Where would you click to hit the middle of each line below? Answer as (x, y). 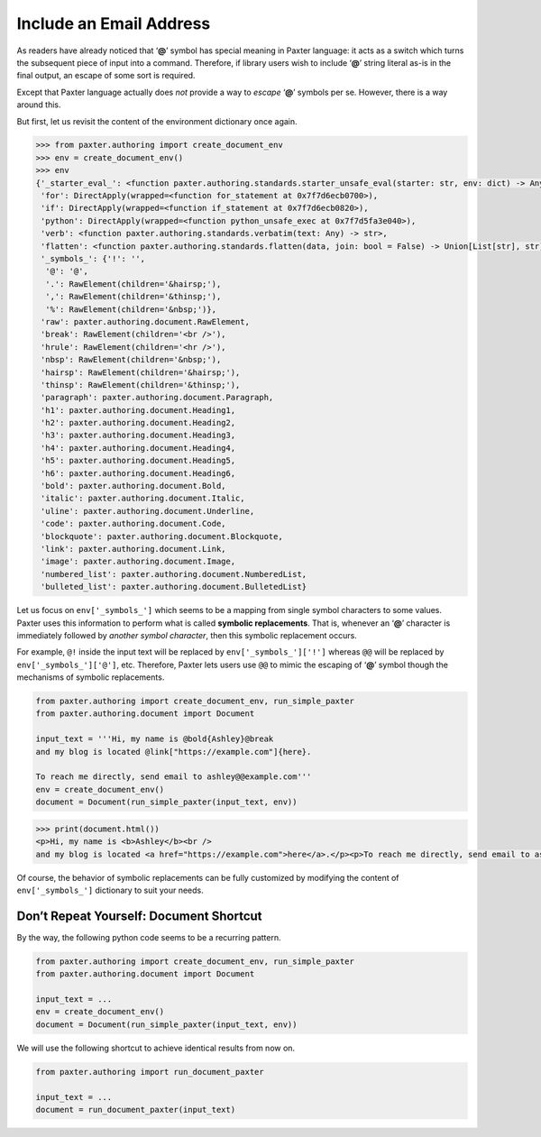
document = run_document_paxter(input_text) (136, 1109)
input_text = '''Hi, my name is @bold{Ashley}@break (155, 739)
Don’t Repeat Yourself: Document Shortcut (139, 916)
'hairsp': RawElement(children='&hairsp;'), (141, 372)
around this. (39, 105)
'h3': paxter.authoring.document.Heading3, (138, 436)
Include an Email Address (114, 23)
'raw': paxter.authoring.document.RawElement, (145, 321)
